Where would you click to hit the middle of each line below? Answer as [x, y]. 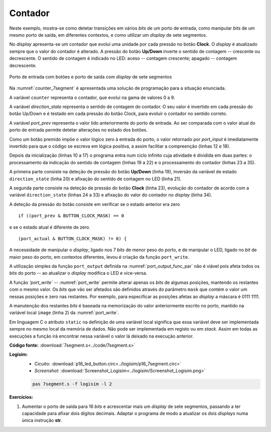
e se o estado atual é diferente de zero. [50, 227]
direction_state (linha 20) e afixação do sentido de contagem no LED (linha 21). [95, 179]
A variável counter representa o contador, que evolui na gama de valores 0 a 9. [92, 97]
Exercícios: [21, 397]
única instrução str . [42, 420]
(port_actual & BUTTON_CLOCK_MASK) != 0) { [73, 238]
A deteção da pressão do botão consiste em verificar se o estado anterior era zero [95, 204]
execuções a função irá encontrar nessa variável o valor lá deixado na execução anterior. [102, 336]
